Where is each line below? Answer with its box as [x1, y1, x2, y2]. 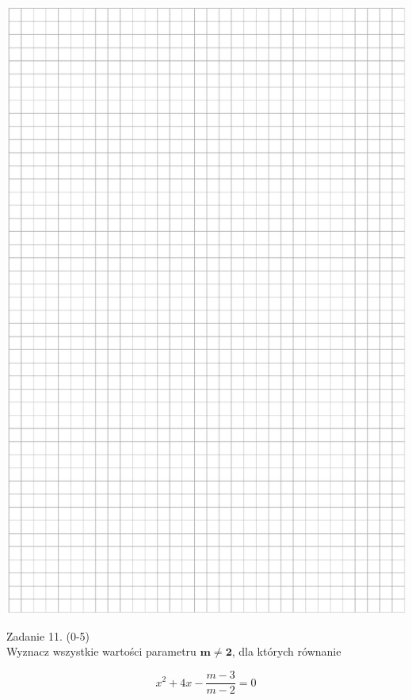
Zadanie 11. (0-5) [6, 627, 90, 644]
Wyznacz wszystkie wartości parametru [6, 643, 196, 660]
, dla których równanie [231, 643, 341, 660]
